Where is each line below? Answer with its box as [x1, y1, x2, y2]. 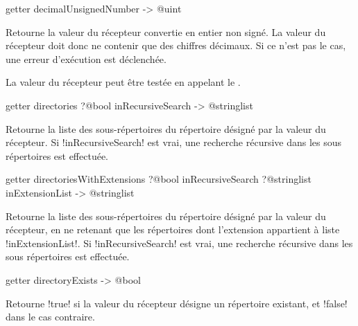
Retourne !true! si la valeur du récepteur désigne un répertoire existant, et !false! [6, 296, 348, 310]
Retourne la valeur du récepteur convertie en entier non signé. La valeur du [6, 24, 326, 39]
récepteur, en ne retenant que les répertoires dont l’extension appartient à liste [6, 222, 340, 237]
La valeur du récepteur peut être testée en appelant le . [6, 75, 241, 89]
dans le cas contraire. [6, 309, 95, 324]
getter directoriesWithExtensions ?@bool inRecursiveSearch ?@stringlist [6, 172, 312, 186]
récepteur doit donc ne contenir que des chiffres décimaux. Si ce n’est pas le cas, [6, 38, 346, 53]
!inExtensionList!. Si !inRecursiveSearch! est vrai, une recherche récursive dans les [6, 235, 353, 250]
